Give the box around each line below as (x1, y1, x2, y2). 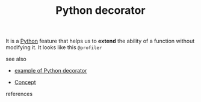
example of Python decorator (14, 67, 87, 74)
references (5, 91, 33, 98)
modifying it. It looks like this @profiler (5, 44, 102, 51)
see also (5, 55, 26, 63)
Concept (14, 79, 37, 86)
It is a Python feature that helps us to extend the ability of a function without (5, 37, 195, 45)
